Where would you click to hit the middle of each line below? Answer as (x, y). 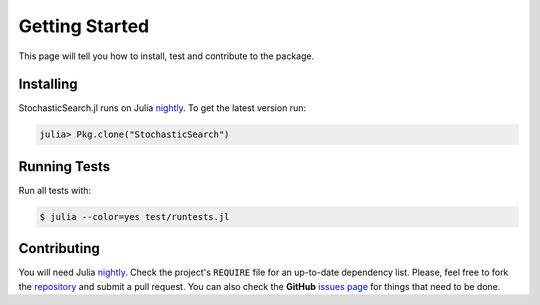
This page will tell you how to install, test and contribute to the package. (166, 56)
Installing (48, 84)
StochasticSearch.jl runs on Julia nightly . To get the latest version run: (162, 108)
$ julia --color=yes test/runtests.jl (134, 216)
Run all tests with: (55, 190)
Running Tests (64, 166)
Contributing (59, 248)
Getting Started (84, 26)
